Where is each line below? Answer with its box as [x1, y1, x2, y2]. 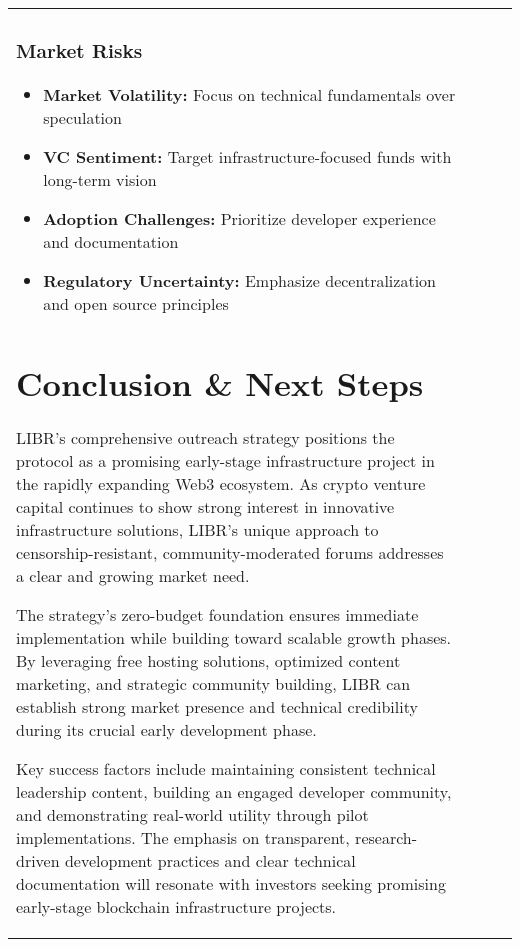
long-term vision [43, 167, 157, 191]
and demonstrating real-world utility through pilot [16, 803, 369, 827]
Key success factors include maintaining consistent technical [16, 757, 436, 781]
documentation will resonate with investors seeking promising [16, 872, 446, 896]
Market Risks [16, 37, 143, 65]
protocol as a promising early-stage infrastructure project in [16, 449, 435, 473]
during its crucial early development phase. [16, 718, 317, 742]
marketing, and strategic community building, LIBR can [16, 672, 411, 696]
